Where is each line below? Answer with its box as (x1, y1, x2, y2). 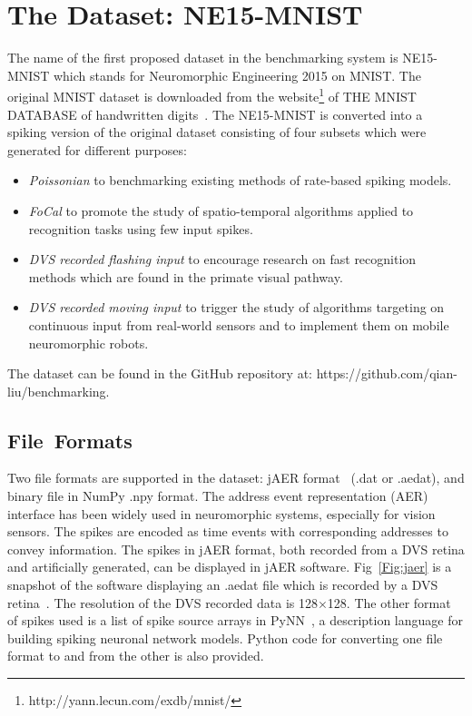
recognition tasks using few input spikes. (28, 219, 253, 238)
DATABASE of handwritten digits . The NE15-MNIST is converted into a (7, 104, 423, 123)
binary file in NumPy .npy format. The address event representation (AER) (7, 486, 428, 505)
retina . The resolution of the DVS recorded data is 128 (7, 593, 318, 612)
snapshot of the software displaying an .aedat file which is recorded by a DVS (7, 575, 438, 594)
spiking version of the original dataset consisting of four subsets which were (7, 123, 427, 142)
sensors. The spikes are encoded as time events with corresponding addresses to (7, 522, 448, 541)
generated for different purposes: (7, 140, 187, 159)
